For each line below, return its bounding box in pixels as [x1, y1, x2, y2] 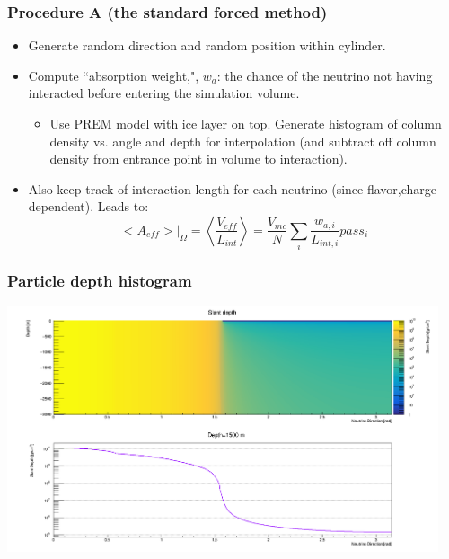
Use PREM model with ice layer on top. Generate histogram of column [49, 114, 442, 132]
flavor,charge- [366, 179, 441, 198]
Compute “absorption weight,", [28, 66, 199, 84]
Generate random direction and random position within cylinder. [28, 36, 386, 55]
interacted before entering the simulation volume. [28, 84, 300, 102]
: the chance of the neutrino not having [216, 66, 433, 84]
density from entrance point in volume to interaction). [49, 149, 348, 168]
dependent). [28, 197, 94, 216]
